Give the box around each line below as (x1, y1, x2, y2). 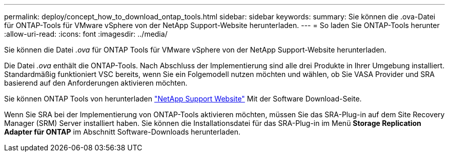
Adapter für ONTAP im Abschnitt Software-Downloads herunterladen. (4, 127, 240, 136)
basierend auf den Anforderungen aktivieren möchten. (4, 79, 188, 87)
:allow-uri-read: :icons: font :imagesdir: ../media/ (4, 30, 168, 38)
